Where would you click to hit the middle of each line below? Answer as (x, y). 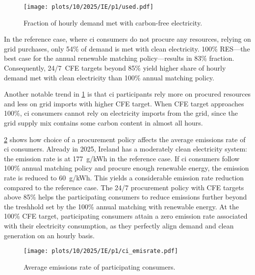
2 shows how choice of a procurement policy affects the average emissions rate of (125, 139)
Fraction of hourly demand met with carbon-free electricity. (113, 22)
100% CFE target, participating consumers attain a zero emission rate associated (126, 216)
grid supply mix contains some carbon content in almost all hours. (103, 123)
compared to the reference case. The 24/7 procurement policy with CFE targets (124, 187)
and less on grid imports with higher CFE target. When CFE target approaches (124, 103)
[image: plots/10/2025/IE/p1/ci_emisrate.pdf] (101, 251)
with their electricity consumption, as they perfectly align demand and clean (119, 225)
